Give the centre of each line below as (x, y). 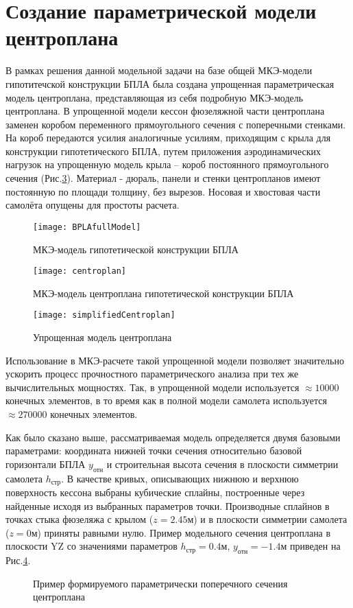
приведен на (315, 546)
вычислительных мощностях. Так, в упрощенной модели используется (153, 387)
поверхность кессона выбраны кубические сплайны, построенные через (155, 492)
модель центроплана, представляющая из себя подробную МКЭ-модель (155, 97)
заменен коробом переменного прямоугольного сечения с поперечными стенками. (176, 124)
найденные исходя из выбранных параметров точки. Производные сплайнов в (168, 505)
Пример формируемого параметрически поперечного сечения (160, 583)
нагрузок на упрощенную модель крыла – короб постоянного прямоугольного (167, 164)
